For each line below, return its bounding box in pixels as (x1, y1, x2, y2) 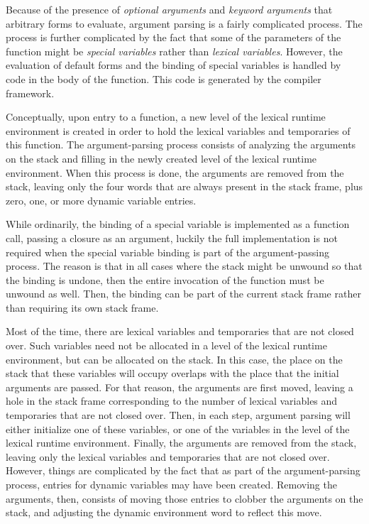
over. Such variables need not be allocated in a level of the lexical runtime (6, 338, 327, 353)
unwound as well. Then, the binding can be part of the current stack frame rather (6, 286, 361, 301)
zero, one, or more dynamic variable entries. (6, 192, 197, 207)
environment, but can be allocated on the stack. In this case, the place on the (6, 351, 343, 366)
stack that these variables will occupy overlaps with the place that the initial (6, 366, 339, 381)
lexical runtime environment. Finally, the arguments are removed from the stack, (6, 435, 357, 450)
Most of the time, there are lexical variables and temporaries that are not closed (6, 324, 354, 339)
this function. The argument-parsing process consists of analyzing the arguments (6, 137, 356, 152)
